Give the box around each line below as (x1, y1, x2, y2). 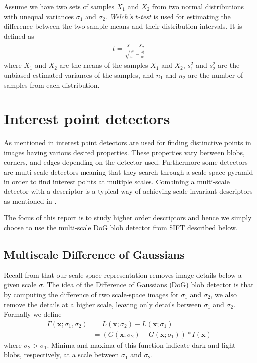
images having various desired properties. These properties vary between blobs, (4, 147, 245, 157)
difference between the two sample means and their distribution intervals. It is (4, 21, 242, 31)
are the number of (188, 69, 243, 80)
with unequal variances (4, 11, 74, 21)
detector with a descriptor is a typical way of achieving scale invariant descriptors (4, 186, 253, 196)
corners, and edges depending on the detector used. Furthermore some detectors (4, 157, 248, 167)
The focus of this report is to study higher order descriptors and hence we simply (4, 212, 252, 223)
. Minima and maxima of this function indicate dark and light (47, 339, 236, 350)
